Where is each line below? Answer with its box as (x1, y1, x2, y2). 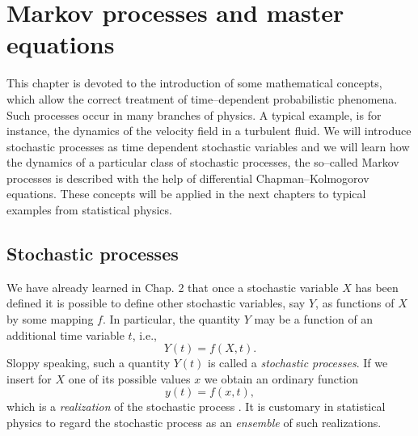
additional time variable (6, 326, 125, 343)
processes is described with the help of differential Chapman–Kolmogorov (6, 169, 369, 186)
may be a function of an (254, 311, 374, 328)
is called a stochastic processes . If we (208, 354, 388, 371)
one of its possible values (68, 370, 191, 387)
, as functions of (315, 294, 395, 311)
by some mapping (6, 311, 94, 328)
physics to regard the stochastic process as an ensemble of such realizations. (6, 414, 382, 431)
